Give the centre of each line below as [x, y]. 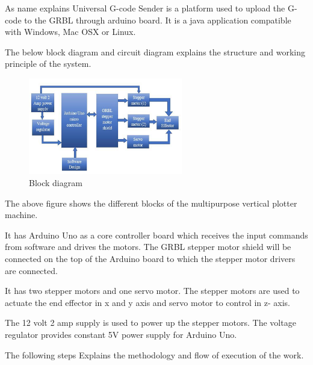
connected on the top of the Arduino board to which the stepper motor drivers [150, 258]
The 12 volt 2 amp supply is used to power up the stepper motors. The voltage [150, 323]
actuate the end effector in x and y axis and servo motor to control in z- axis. [148, 302]
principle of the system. [48, 64]
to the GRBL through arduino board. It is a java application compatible [158, 20]
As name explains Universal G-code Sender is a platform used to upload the [145, 8]
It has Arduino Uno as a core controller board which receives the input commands [156, 235]
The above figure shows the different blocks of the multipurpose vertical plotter [151, 203]
